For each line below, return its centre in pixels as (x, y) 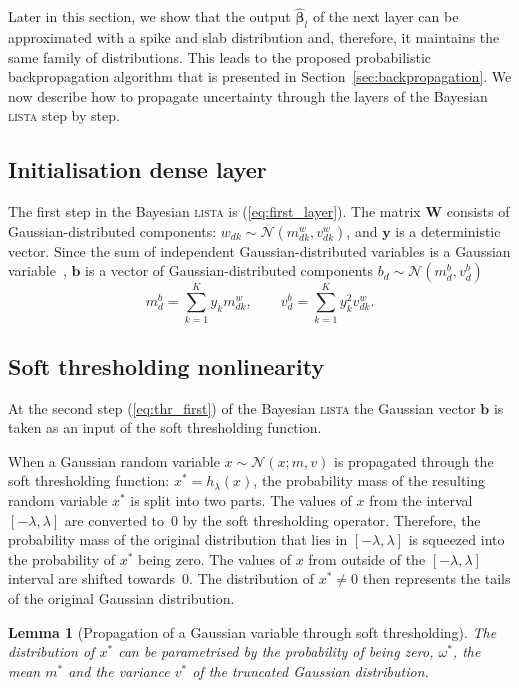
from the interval (421, 500)
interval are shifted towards (92, 578)
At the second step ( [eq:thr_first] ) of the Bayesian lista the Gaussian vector (242, 407)
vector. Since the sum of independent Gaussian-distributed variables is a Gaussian (259, 250)
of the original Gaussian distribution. (121, 598)
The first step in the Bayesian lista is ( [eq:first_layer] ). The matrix (214, 211)
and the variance (119, 670)
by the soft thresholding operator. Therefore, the (331, 519)
